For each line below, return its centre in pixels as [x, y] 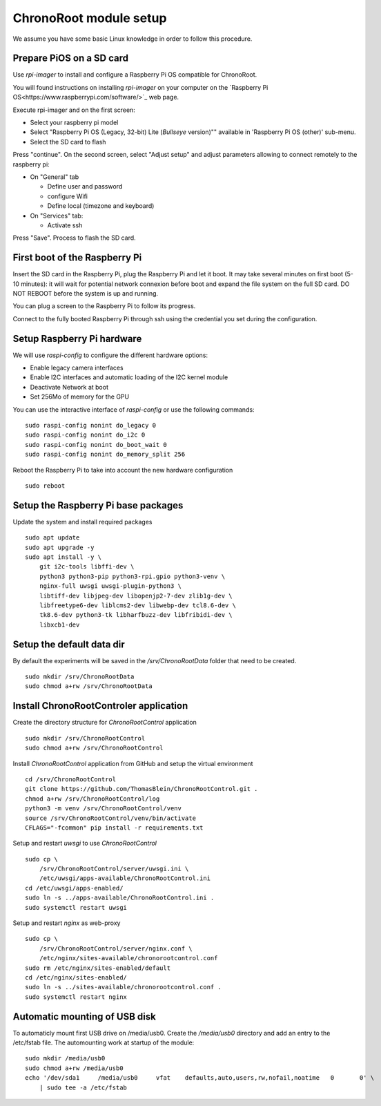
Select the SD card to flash [68, 142]
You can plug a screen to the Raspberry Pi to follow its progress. [104, 306]
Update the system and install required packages [82, 522]
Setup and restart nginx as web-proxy [67, 923]
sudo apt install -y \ [63, 557]
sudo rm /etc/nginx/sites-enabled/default [98, 968]
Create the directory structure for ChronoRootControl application [105, 723]
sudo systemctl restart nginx [76, 997]
